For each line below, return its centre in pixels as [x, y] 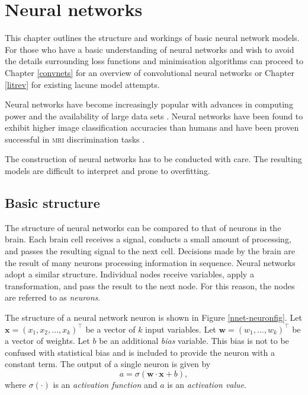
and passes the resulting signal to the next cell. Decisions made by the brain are [150, 251]
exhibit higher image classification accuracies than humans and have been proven [152, 127]
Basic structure [52, 203]
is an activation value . [207, 384]
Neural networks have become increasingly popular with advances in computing [149, 104]
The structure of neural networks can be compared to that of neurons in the [143, 227]
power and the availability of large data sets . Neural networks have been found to [154, 116]
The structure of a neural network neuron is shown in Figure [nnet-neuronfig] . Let [153, 317]
